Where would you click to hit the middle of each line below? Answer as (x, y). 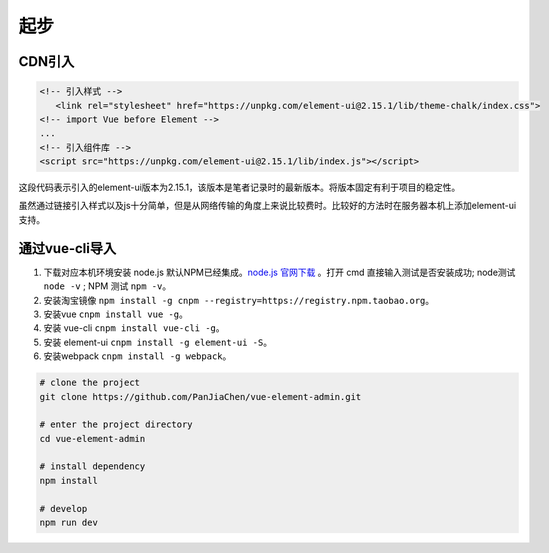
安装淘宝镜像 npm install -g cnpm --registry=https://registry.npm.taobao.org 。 (239, 300)
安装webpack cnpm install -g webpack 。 (137, 356)
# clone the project (89, 383)
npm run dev (69, 523)
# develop (63, 508)
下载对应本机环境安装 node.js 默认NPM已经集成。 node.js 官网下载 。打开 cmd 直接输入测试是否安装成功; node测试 (279, 272)
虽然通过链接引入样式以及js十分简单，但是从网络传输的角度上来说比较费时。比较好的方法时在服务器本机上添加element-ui (267, 206)
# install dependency (92, 466)
